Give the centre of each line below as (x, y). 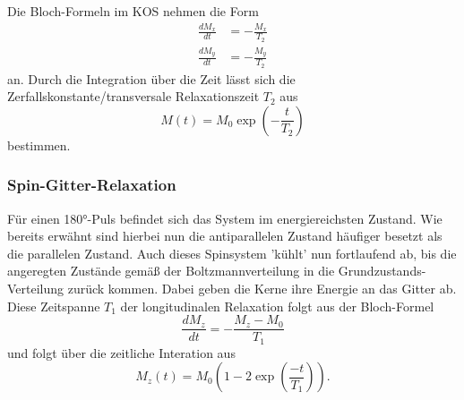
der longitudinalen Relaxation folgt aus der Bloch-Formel (277, 306)
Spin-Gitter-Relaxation (92, 185)
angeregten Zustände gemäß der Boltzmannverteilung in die (171, 271)
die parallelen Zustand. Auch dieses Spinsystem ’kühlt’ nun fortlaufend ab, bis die (232, 253)
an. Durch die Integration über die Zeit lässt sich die (151, 78)
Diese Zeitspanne (54, 306)
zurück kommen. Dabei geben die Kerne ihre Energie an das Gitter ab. (262, 288)
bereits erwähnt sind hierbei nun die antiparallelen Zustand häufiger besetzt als (225, 236)
